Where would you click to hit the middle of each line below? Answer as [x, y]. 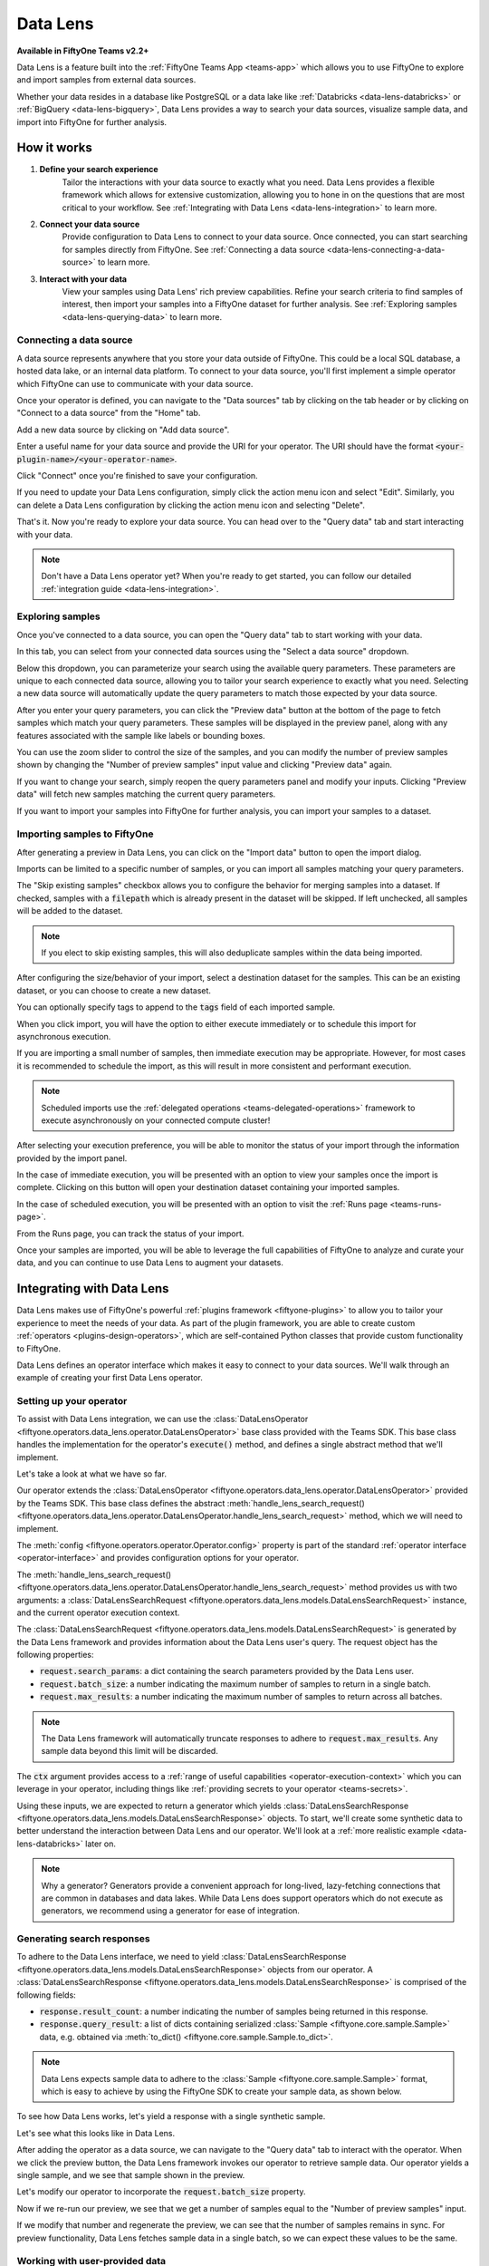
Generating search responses [83, 1939]
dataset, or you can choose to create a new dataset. [114, 990]
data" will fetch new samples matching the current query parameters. [146, 794]
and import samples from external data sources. [106, 80]
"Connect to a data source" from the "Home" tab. [109, 413]
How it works [54, 148]
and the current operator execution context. [98, 1612]
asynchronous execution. [64, 1036]
